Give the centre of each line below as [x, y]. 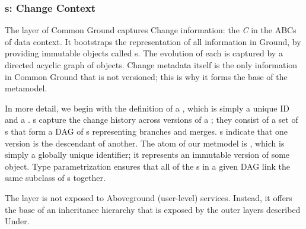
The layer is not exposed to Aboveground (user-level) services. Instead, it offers [149, 197]
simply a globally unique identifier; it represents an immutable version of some [147, 155]
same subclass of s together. [55, 178]
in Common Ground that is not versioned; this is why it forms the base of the [146, 76]
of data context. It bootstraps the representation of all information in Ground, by [153, 41]
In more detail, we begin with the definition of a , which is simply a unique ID [147, 108]
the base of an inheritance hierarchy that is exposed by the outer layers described [153, 209]
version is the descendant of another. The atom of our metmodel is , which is [145, 143]
